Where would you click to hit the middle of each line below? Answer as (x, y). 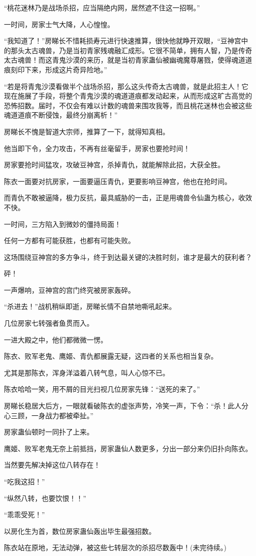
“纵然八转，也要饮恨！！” (45, 498)
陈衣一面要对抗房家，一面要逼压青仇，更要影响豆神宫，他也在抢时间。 (118, 181)
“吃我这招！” (25, 481)
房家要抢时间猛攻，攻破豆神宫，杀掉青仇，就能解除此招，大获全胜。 (114, 165)
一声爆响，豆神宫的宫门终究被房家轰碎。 (69, 290)
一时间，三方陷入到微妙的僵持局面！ (63, 224)
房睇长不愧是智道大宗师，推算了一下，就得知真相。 (87, 131)
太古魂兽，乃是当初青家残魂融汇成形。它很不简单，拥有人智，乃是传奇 (138, 50)
